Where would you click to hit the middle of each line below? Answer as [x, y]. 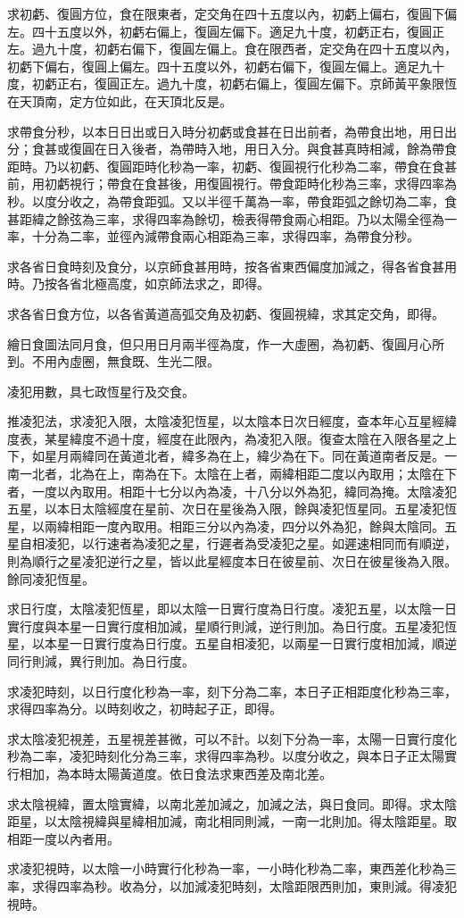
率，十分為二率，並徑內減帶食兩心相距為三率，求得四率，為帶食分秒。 [213, 236]
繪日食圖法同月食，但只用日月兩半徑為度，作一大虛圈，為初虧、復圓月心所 [226, 343]
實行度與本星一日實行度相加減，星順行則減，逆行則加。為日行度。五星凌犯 [226, 626]
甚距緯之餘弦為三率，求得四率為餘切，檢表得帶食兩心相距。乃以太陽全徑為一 [232, 218]
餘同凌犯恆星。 [51, 578]
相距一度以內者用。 [63, 838]
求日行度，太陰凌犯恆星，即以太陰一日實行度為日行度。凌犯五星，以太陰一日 [232, 609]
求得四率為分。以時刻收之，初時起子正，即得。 [145, 709]
